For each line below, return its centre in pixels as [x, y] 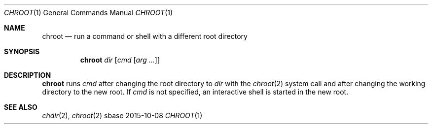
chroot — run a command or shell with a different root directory [145, 36]
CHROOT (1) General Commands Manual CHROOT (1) [89, 13]
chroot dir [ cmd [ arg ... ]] [120, 60]
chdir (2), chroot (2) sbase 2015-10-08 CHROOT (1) [122, 115]
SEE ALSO [21, 107]
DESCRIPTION [28, 75]
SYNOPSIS [22, 51]
